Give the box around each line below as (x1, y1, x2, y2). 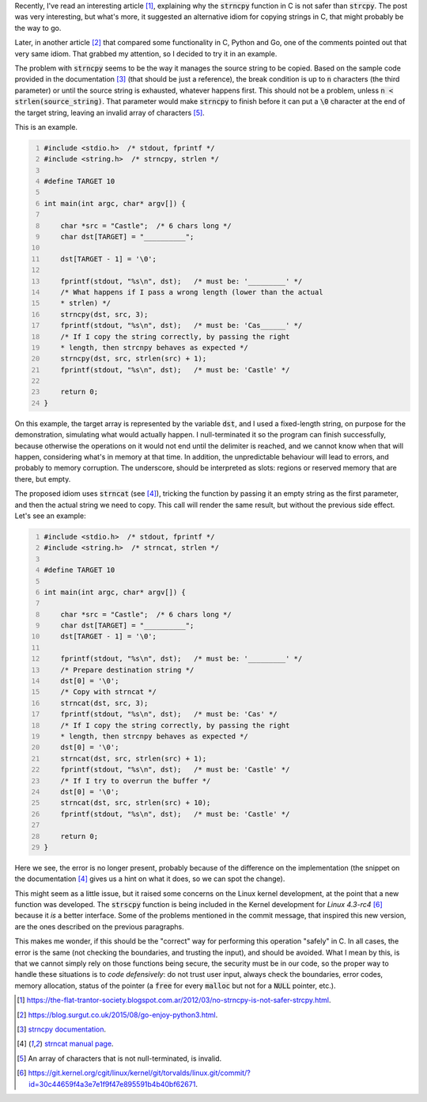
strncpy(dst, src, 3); (60, 310, 149, 318)
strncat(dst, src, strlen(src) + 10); (60, 799, 211, 807)
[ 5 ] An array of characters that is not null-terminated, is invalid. (17, 1054, 222, 1063)
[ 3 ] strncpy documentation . (17, 1024, 107, 1034)
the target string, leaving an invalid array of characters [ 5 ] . (14, 108, 205, 117)
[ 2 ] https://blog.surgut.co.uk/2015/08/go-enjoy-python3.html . (17, 1010, 218, 1020)
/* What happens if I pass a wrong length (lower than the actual (60, 288, 323, 296)
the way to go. (14, 23, 62, 32)
